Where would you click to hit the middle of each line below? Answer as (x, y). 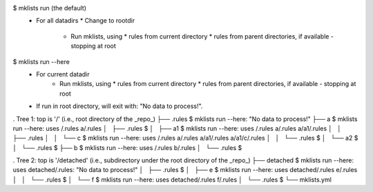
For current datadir (63, 74)
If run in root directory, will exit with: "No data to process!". (119, 106)
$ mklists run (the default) (49, 8)
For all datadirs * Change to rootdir (85, 21)
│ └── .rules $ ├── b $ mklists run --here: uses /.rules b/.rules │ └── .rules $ (127, 147)
